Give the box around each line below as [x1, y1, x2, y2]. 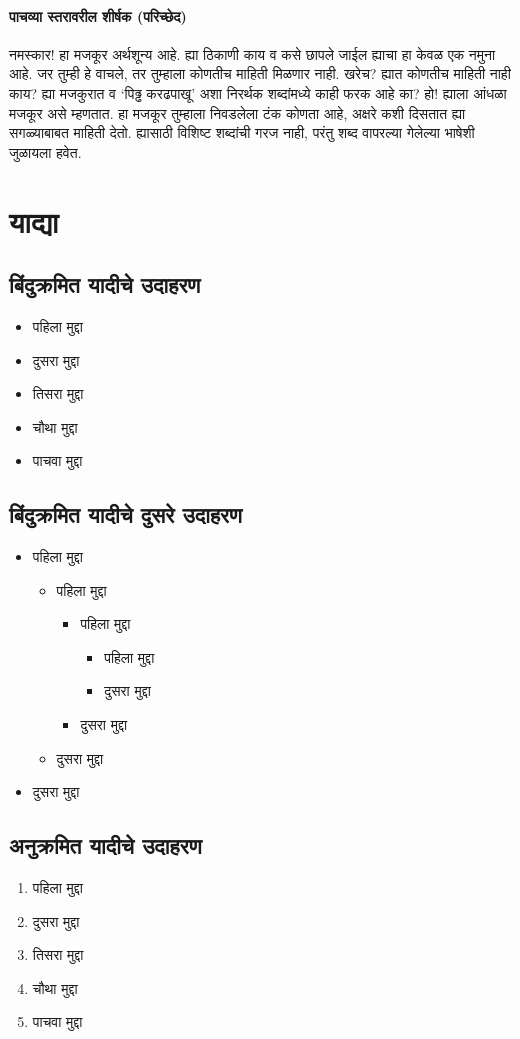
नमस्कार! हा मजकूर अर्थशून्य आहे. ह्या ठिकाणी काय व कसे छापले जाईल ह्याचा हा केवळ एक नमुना [9, 43, 496, 64]
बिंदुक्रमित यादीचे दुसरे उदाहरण [9, 499, 242, 530]
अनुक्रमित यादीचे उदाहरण [9, 830, 202, 861]
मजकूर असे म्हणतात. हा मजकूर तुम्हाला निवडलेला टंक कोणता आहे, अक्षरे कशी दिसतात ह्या [9, 102, 466, 123]
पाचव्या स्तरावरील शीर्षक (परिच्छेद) [9, 5, 187, 26]
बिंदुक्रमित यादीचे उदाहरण [9, 269, 201, 300]
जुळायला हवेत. [9, 141, 82, 162]
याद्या [9, 200, 59, 241]
